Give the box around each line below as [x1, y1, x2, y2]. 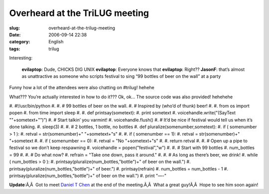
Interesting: [9, 55, 33, 61]
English [48, 39, 64, 45]
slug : [9, 25, 20, 31]
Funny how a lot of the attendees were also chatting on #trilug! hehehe [9, 85, 154, 91]
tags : [9, 45, 20, 52]
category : [9, 39, 30, 45]
